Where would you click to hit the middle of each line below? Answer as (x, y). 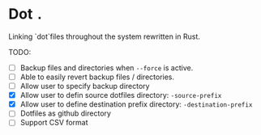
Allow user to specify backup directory (85, 86)
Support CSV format (54, 123)
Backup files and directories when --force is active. (107, 67)
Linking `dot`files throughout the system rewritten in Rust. (105, 36)
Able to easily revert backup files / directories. (97, 77)
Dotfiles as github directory (66, 113)
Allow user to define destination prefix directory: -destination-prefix (136, 104)
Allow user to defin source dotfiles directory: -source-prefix (121, 95)
